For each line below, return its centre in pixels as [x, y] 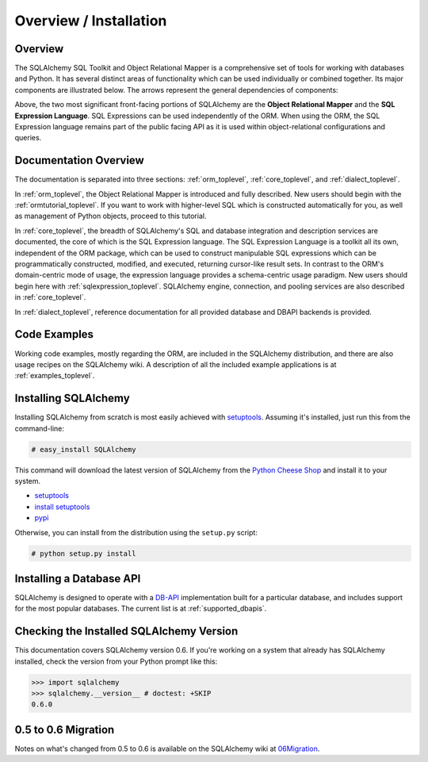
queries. [28, 138]
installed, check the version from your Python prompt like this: [116, 661]
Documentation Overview [79, 161]
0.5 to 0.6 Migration [65, 729]
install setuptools [62, 507]
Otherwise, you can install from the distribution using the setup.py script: [136, 532]
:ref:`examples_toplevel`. [55, 376]
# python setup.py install [84, 553]
